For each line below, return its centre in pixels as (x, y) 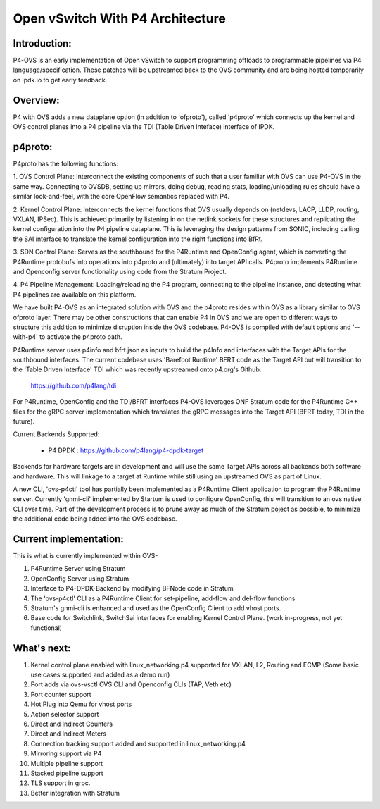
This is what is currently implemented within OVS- (85, 556)
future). (24, 421)
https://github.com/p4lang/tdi (74, 385)
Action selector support (65, 714)
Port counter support (61, 694)
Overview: (36, 100)
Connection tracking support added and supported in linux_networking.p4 (138, 743)
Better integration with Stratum (75, 793)
